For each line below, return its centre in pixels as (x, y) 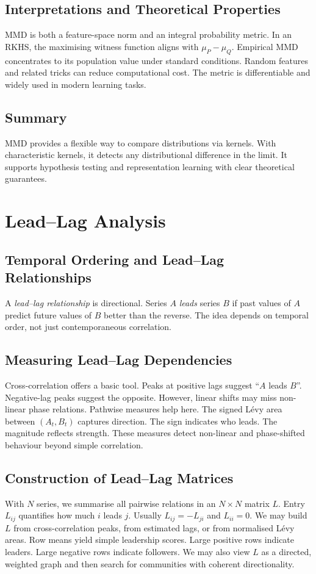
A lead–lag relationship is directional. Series (86, 302)
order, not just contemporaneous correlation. (88, 327)
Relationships (48, 277)
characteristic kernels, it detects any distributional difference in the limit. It (146, 155)
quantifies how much (57, 515)
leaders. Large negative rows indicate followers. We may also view (127, 551)
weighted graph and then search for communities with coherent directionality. (150, 563)
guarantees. (26, 178)
